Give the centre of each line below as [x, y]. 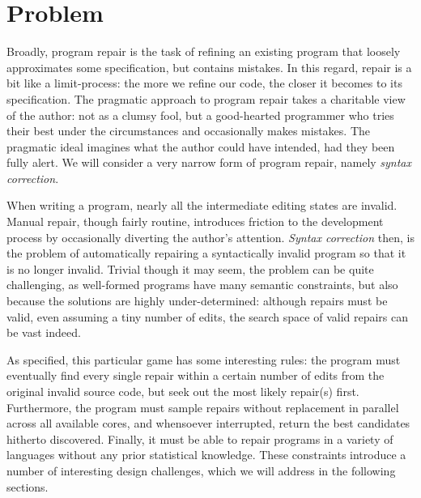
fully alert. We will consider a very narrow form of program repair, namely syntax [209, 162]
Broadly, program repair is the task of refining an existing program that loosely [204, 51]
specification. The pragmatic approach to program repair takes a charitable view [206, 98]
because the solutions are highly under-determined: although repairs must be [197, 301]
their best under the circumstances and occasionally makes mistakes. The [188, 131]
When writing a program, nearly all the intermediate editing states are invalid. [202, 205]
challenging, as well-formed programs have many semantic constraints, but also [202, 285]
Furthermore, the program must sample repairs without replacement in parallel [203, 407]
